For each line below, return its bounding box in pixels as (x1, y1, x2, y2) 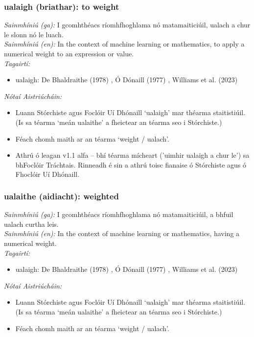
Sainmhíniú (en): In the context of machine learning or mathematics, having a (4, 228, 240, 239)
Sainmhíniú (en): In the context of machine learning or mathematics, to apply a (4, 39, 245, 49)
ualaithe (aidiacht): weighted (4, 190, 119, 202)
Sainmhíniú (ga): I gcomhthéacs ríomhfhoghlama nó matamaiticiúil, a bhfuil (4, 209, 233, 219)
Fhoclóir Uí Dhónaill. (15, 169, 80, 179)
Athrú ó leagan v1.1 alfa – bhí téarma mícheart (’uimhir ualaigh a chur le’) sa (15, 150, 250, 160)
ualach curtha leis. (4, 218, 59, 229)
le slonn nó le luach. (4, 29, 64, 39)
